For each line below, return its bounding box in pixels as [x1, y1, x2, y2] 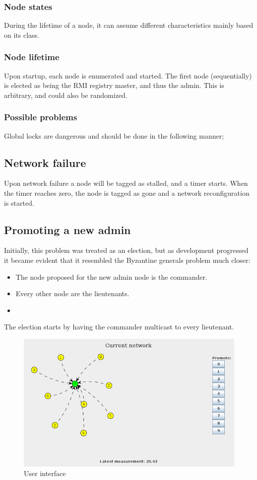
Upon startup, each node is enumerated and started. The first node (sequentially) [4, 70, 252, 80]
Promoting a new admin [4, 222, 131, 237]
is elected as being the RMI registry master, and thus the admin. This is [4, 80, 224, 90]
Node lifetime [4, 51, 60, 63]
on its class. [4, 29, 39, 40]
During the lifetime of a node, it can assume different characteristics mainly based [4, 20, 254, 30]
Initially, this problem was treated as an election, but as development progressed [4, 245, 249, 255]
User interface [24, 468, 66, 479]
